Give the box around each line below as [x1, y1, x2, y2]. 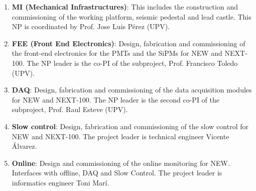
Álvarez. [12, 141, 37, 151]
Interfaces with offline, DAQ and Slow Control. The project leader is [12, 167, 222, 178]
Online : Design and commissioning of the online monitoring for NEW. [12, 157, 230, 168]
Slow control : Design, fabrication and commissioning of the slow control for [12, 121, 248, 131]
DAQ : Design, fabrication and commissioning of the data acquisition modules [12, 84, 252, 95]
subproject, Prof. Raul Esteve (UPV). [12, 104, 128, 115]
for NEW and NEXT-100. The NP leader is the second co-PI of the [12, 94, 220, 105]
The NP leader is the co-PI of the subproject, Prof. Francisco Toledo [27, 57, 238, 68]
